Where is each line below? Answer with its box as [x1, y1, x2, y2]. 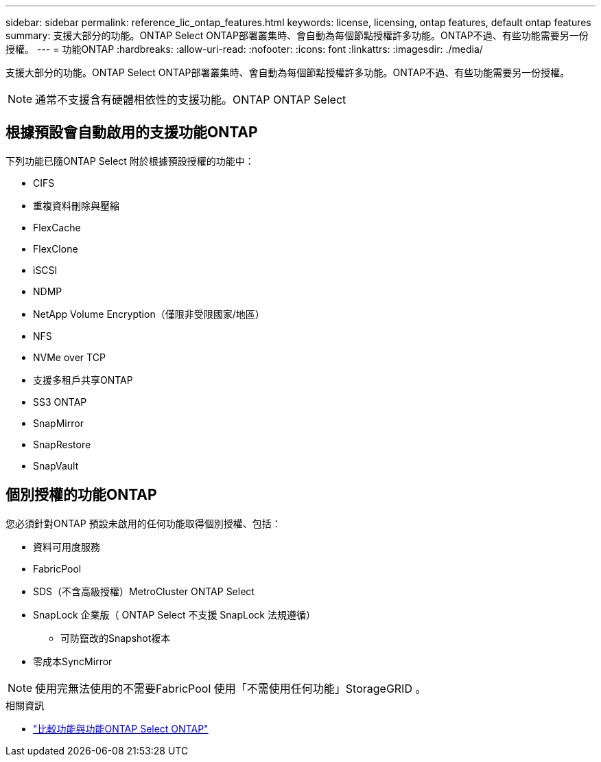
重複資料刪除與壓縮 [33, 199, 119, 211]
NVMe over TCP [33, 351, 106, 363]
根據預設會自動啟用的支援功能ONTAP [5, 124, 258, 141]
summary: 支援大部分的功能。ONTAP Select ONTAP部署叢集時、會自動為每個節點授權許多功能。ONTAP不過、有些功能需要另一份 [5, 30, 589, 41]
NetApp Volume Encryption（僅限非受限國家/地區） [33, 308, 265, 320]
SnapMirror [33, 417, 84, 429]
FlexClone [33, 242, 78, 255]
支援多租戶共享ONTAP [33, 373, 133, 386]
